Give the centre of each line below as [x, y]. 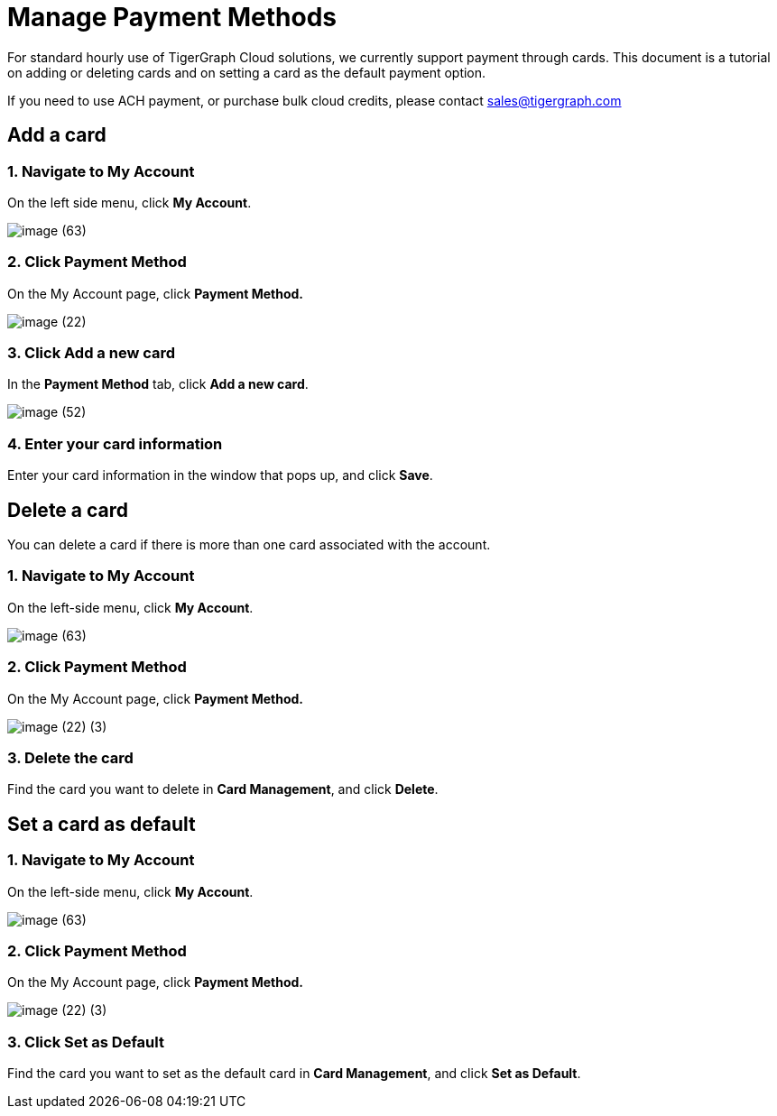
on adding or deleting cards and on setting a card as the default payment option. [247, 72]
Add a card [57, 135]
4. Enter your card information [115, 443]
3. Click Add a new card [92, 353]
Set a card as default [102, 824]
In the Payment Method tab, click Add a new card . [158, 384]
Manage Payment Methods [172, 17]
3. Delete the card [70, 757]
